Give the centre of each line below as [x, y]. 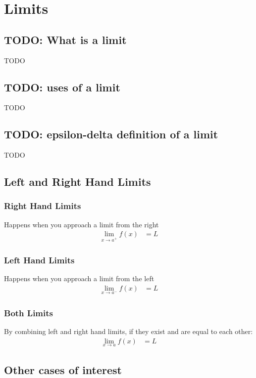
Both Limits [28, 313]
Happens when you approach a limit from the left [79, 278]
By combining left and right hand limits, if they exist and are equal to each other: [128, 331]
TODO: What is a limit [65, 39]
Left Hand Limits [39, 260]
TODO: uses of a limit [62, 87]
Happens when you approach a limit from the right [81, 224]
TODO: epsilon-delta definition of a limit [111, 134]
